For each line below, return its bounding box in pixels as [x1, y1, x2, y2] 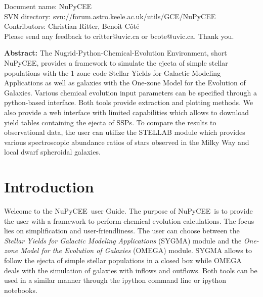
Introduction [4, 176, 94, 197]
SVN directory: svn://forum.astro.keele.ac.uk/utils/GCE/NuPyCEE [4, 11, 216, 21]
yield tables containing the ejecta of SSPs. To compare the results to [4, 117, 216, 127]
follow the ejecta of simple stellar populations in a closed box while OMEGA [4, 255, 242, 265]
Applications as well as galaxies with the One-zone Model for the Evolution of [4, 77, 246, 88]
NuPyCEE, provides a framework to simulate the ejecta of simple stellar [4, 57, 228, 68]
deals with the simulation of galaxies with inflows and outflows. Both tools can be [4, 265, 257, 275]
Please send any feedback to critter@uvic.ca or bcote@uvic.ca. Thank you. [4, 30, 234, 41]
